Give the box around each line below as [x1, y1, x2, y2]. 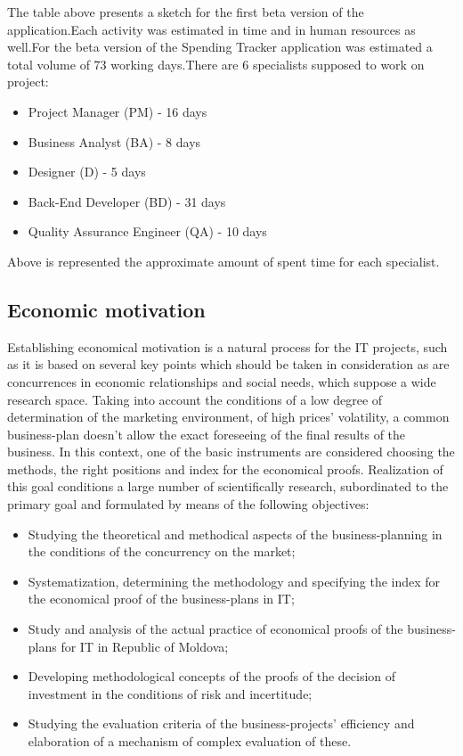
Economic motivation [7, 295, 206, 323]
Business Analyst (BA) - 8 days [28, 132, 201, 151]
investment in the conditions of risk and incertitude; [28, 684, 313, 703]
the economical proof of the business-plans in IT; [28, 589, 295, 608]
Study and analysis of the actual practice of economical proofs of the [28, 620, 403, 638]
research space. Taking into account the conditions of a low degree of [7, 390, 383, 408]
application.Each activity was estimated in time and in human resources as [7, 20, 416, 38]
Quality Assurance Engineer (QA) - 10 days [28, 222, 267, 241]
